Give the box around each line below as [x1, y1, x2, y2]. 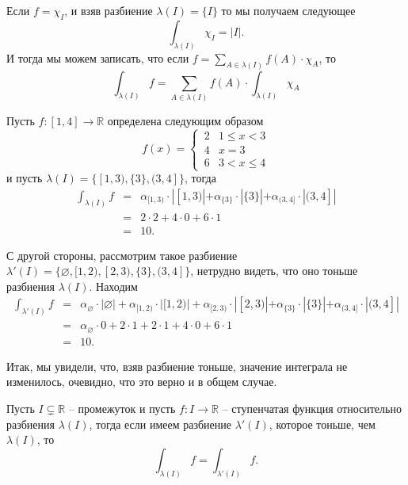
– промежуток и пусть [68, 399, 176, 416]
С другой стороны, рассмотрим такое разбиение [6, 246, 238, 263]
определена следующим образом [107, 112, 264, 128]
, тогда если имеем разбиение [89, 415, 232, 432]
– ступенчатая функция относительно [222, 399, 402, 416]
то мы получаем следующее [221, 2, 356, 18]
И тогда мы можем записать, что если [6, 49, 189, 66]
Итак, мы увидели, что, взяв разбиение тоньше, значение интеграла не [6, 357, 348, 374]
